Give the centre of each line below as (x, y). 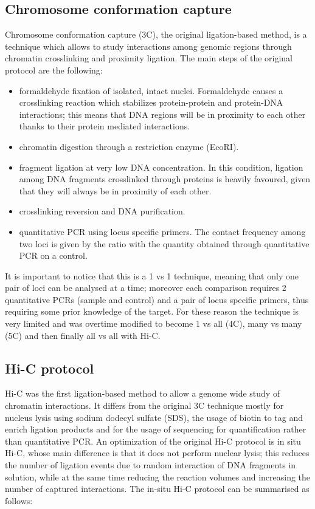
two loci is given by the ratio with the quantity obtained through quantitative (164, 243)
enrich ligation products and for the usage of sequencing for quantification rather (156, 429)
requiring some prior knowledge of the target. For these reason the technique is (152, 311)
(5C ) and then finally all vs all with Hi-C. (83, 335)
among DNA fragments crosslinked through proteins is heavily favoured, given (165, 179)
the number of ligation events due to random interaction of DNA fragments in (151, 465)
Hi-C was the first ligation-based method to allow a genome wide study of (143, 393)
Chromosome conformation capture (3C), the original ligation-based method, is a (156, 34)
